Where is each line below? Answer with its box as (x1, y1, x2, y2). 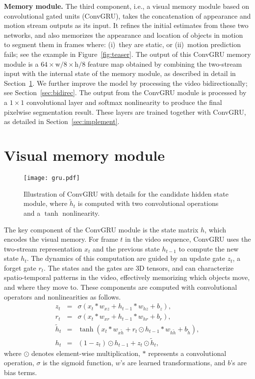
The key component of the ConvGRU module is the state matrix (4, 224, 199, 234)
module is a (4, 58, 39, 69)
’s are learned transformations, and (120, 357, 226, 368)
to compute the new (178, 243, 239, 253)
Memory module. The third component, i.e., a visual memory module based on (4, 1, 250, 11)
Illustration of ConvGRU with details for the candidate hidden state (24, 188, 229, 199)
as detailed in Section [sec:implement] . (4, 116, 120, 126)
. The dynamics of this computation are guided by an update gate (26, 253, 225, 263)
